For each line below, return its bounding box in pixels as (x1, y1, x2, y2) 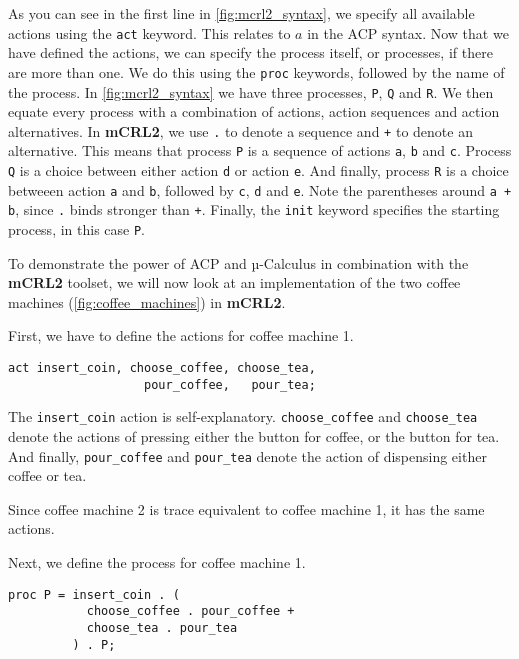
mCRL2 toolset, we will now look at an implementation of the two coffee (8, 272, 461, 293)
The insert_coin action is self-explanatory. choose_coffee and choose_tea (8, 406, 478, 427)
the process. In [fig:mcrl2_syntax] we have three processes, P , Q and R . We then (8, 81, 494, 102)
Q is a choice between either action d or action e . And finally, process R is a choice (8, 160, 509, 181)
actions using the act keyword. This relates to (8, 22, 291, 43)
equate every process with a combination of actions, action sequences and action (8, 101, 500, 122)
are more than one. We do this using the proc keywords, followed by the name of (8, 61, 505, 82)
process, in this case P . (8, 219, 146, 240)
